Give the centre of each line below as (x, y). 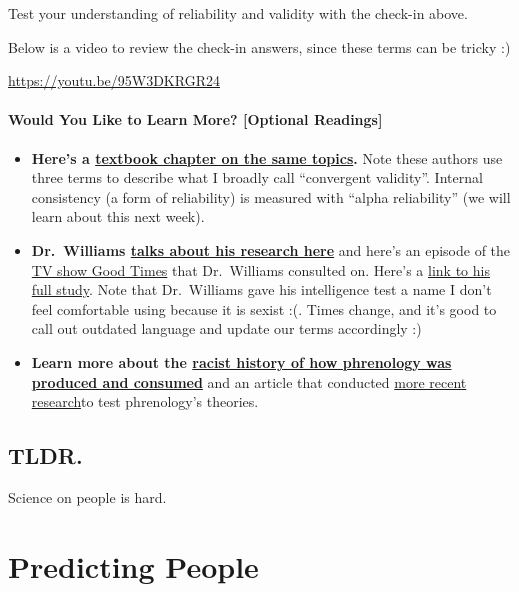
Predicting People (133, 565)
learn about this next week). (118, 216)
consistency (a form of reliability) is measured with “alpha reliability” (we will (271, 196)
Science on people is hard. (87, 496)
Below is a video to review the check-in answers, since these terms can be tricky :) (259, 46)
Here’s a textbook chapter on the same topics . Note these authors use (267, 157)
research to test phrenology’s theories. (145, 401)
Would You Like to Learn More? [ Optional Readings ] (195, 119)
